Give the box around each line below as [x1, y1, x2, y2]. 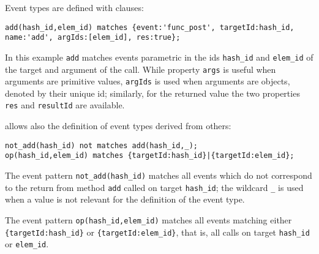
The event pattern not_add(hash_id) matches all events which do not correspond [5, 169, 312, 182]
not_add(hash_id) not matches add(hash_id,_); [5, 141, 198, 150]
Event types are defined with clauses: [5, 1, 144, 13]
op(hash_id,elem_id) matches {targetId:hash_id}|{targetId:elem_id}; [5, 151, 295, 160]
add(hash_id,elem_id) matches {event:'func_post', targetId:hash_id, [5, 23, 295, 32]
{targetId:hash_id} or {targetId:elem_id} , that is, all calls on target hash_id [5, 225, 310, 238]
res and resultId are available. [5, 99, 125, 111]
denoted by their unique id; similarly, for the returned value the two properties [5, 86, 300, 99]
